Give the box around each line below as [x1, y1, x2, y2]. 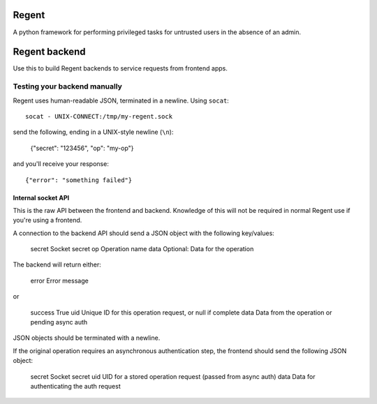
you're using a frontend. [13, 216, 82, 225]
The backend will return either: [13, 260, 101, 269]
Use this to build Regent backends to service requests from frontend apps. [13, 64, 228, 73]
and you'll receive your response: [13, 160, 110, 168]
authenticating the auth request [30, 382, 121, 390]
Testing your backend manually [13, 82, 122, 91]
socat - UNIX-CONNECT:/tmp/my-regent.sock [25, 112, 173, 120]
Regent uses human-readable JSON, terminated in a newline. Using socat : [13, 96, 230, 105]
